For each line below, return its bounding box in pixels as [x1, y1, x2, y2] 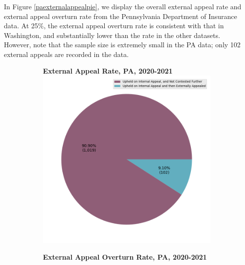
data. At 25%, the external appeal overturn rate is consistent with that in [4, 20, 224, 31]
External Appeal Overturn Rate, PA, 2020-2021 [43, 251, 207, 262]
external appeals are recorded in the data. [4, 49, 129, 59]
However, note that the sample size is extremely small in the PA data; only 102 [4, 39, 241, 50]
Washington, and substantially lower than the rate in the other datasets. [4, 30, 220, 40]
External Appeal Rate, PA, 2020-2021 [43, 65, 173, 76]
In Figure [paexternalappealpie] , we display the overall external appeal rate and [4, 1, 242, 11]
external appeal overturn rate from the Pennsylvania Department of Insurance [4, 11, 237, 21]
